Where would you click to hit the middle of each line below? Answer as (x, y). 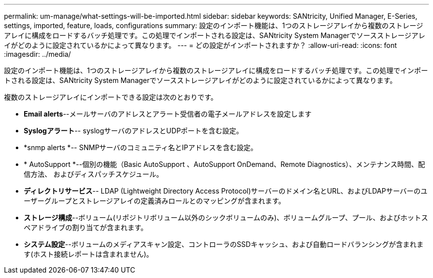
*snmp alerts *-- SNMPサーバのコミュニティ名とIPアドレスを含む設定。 (141, 147)
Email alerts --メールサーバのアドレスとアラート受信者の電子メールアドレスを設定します (168, 114)
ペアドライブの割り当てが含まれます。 (86, 227)
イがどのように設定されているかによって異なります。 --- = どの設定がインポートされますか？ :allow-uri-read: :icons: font (200, 45)
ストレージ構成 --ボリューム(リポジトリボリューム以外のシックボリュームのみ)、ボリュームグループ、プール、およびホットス (226, 218)
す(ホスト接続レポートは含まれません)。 (88, 254)
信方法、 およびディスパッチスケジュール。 (93, 174)
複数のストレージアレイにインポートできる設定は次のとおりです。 (111, 97)
